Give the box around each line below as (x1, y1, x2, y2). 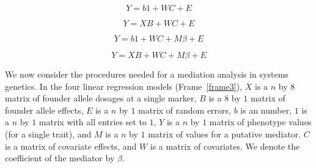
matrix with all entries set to (39, 115, 147, 128)
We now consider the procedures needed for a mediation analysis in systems (5, 68, 288, 80)
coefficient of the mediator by (5, 152, 115, 164)
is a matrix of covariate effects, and (5, 139, 137, 152)
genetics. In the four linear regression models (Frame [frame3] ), (5, 79, 243, 92)
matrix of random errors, (138, 103, 231, 116)
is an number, (240, 103, 292, 116)
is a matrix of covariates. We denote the (150, 139, 300, 152)
